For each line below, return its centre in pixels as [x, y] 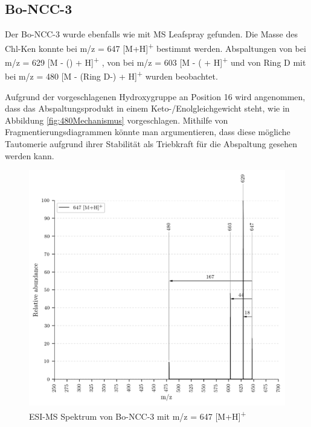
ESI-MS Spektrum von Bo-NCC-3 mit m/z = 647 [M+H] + [138, 415]
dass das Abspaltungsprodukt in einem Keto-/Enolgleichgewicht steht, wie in [147, 108]
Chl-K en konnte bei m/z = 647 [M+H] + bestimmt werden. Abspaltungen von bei [155, 47]
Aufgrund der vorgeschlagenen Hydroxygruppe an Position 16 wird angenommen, [155, 96]
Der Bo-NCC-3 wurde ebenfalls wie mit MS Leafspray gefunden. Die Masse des [152, 34]
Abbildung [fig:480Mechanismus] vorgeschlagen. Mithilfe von [117, 120]
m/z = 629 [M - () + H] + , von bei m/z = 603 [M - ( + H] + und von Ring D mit [155, 61]
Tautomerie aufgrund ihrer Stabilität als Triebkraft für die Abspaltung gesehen [151, 143]
